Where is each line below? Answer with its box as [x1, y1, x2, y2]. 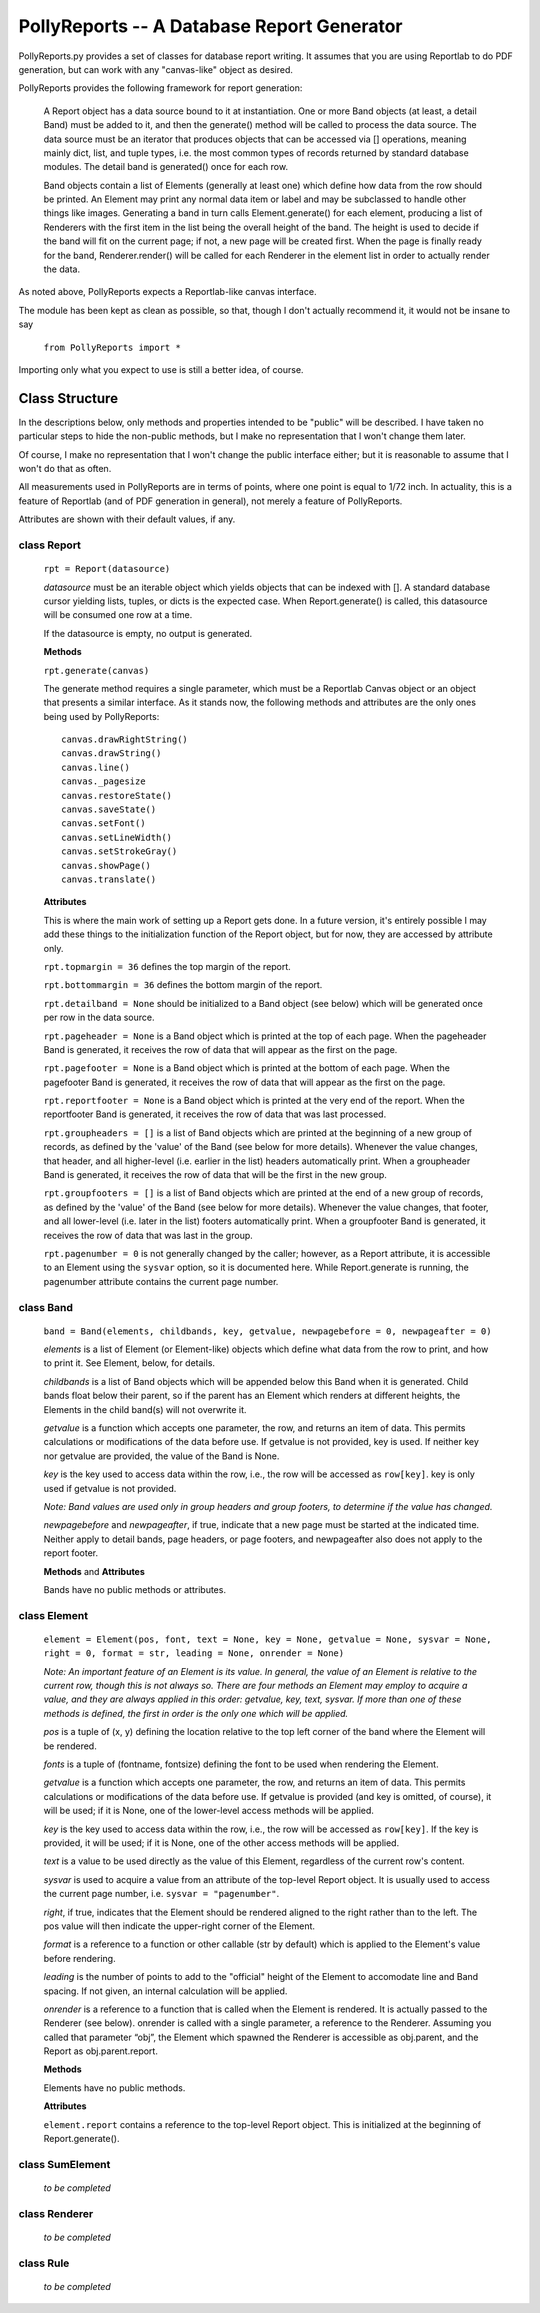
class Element [18, 1608, 89, 1622]
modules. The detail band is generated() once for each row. [43, 161, 289, 173]
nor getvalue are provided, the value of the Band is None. [43, 1450, 280, 1462]
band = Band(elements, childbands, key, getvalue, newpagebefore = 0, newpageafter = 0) [43, 1325, 492, 1337]
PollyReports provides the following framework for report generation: [18, 82, 303, 94]
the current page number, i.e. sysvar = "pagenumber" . [43, 1888, 280, 1900]
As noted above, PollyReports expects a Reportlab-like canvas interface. [18, 286, 317, 298]
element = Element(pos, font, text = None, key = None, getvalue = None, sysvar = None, [43, 1633, 492, 1645]
